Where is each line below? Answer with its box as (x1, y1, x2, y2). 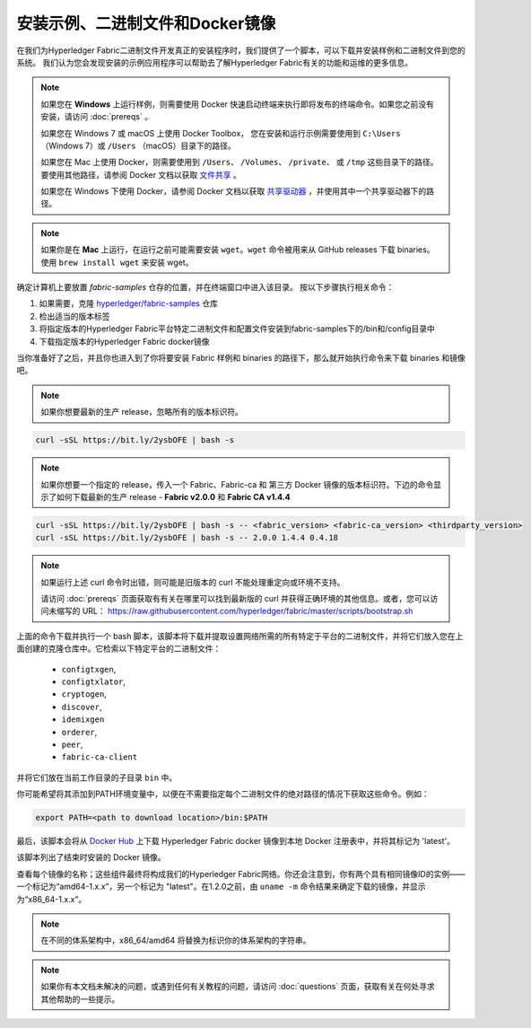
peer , (61, 739, 83, 750)
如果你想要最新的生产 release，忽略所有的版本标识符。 (40, 407, 244, 417)
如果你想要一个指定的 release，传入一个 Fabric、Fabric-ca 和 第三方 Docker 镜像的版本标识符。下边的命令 (40, 479, 434, 489)
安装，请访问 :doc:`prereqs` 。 (40, 111, 152, 122)
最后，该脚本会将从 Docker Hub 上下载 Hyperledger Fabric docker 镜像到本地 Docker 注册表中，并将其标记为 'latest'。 (16, 836, 456, 847)
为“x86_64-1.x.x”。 (16, 893, 87, 904)
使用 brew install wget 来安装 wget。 (40, 257, 194, 268)
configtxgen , (61, 663, 117, 674)
